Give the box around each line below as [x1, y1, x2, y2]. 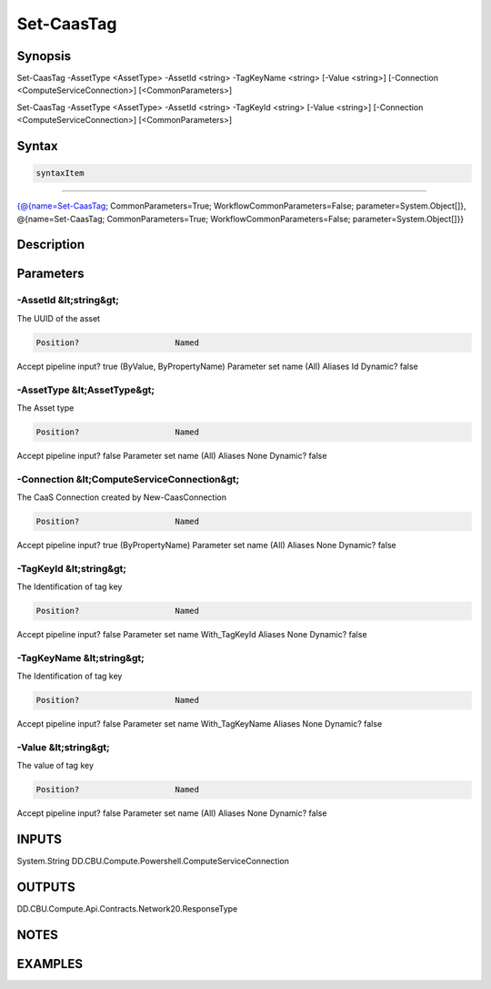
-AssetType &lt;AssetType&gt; [16, 383, 155, 396]
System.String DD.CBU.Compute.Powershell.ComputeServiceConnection [16, 856, 290, 867]
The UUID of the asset [16, 312, 100, 323]
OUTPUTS [16, 880, 76, 895]
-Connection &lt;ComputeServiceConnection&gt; [16, 473, 240, 485]
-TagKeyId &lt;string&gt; [16, 562, 127, 575]
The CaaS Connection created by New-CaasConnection [16, 492, 227, 503]
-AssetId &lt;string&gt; [16, 294, 120, 307]
